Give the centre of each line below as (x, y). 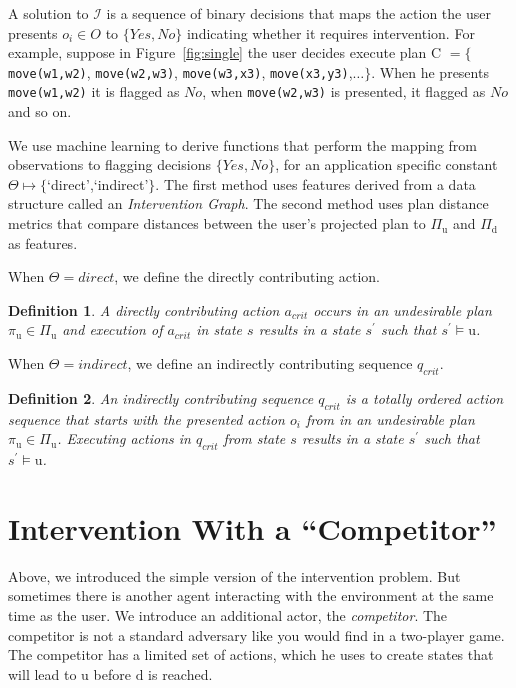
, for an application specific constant (386, 164)
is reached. (180, 673)
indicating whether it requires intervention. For (330, 32)
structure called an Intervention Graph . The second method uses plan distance (248, 203)
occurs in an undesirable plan (402, 309)
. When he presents (430, 71)
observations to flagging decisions (109, 164)
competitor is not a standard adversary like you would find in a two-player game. (256, 634)
